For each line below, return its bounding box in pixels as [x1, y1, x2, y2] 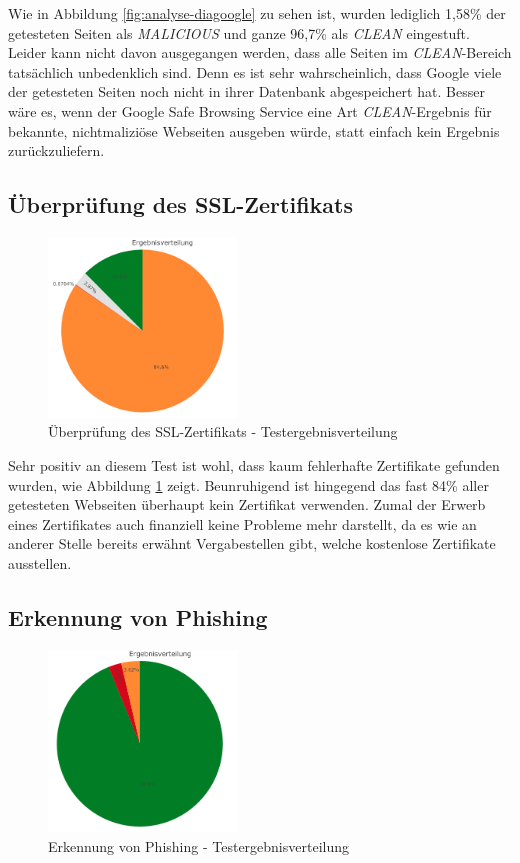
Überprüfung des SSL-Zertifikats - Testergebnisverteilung [48, 421, 398, 442]
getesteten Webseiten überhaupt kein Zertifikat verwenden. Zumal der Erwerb [8, 494, 486, 515]
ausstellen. [8, 553, 72, 574]
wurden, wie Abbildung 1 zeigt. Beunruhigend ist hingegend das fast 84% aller [8, 474, 489, 495]
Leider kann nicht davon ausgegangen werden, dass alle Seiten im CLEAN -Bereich [8, 42, 512, 63]
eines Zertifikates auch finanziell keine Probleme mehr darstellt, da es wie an [8, 513, 477, 534]
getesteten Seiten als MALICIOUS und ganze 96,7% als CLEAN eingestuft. [8, 22, 470, 43]
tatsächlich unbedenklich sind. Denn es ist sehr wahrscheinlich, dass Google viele [8, 61, 502, 82]
